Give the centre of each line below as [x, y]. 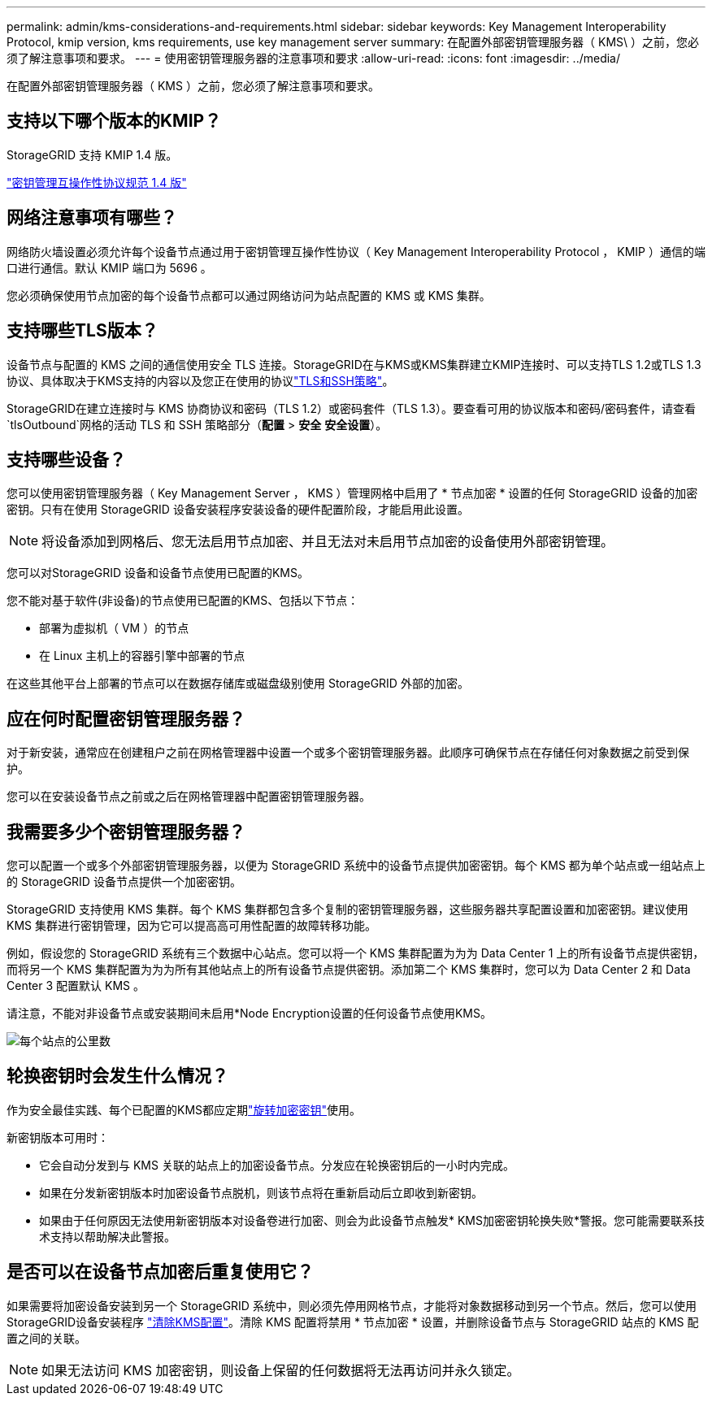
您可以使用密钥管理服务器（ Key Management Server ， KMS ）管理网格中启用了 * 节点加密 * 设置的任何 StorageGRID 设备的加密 [352, 493]
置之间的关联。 [46, 1338]
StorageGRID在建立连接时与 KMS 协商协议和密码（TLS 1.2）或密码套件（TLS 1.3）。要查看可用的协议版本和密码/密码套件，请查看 [351, 408]
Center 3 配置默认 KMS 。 [76, 986]
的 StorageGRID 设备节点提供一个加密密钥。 [124, 882]
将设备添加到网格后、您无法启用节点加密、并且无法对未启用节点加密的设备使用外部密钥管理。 [328, 542]
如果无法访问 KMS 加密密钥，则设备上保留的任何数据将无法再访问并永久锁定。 [281, 1370]
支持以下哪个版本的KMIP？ [114, 121]
